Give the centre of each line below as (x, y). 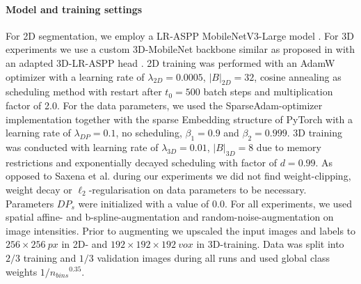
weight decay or (39, 189)
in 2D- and (85, 244)
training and (50, 257)
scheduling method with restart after (84, 92)
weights (22, 271)
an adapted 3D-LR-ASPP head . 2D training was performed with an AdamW (170, 62)
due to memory (289, 147)
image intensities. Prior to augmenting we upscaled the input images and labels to (181, 230)
